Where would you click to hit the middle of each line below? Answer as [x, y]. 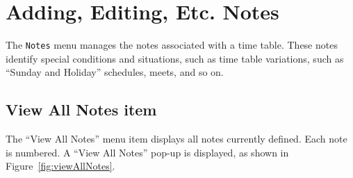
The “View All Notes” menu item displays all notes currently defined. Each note [176, 139]
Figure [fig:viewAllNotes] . [60, 166]
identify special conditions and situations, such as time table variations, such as [175, 58]
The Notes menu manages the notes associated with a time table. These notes [172, 45]
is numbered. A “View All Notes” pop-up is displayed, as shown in [147, 152]
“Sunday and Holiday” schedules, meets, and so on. [115, 72]
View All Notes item [81, 110]
